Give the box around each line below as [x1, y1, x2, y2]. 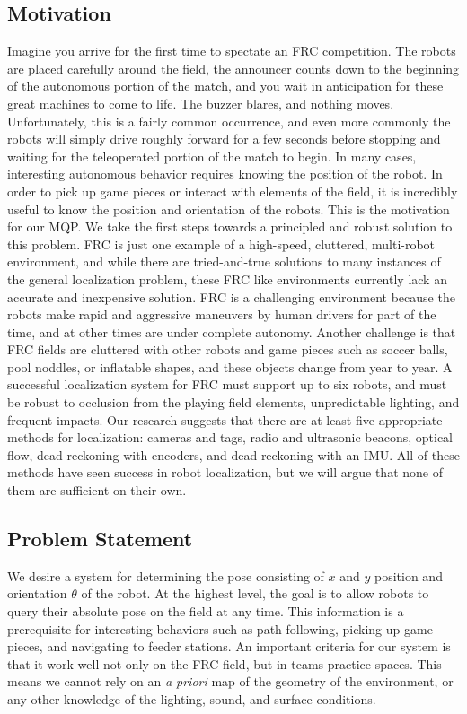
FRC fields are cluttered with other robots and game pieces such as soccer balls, [7, 340, 448, 359]
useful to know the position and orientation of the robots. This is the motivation [7, 199, 450, 218]
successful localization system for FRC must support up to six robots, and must [7, 375, 447, 394]
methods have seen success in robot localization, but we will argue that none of [7, 463, 443, 482]
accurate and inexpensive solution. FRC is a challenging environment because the [7, 287, 455, 306]
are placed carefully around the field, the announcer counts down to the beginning [7, 58, 460, 77]
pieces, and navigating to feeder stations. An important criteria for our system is [7, 637, 451, 656]
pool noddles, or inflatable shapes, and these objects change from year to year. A [7, 357, 453, 376]
